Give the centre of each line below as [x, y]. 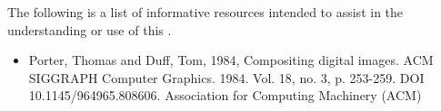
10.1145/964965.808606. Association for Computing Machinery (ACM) [225, 95]
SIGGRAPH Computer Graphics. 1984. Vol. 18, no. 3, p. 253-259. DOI [226, 77]
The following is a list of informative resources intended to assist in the [205, 12]
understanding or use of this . [90, 29]
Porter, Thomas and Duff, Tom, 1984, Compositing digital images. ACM [231, 60]
